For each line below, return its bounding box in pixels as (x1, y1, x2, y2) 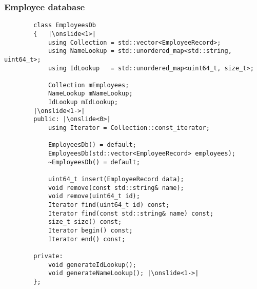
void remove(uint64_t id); (48, 192, 140, 200)
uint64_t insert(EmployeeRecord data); (48, 176, 184, 183)
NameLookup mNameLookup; (48, 90, 133, 98)
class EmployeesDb (33, 22, 96, 29)
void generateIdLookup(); (48, 261, 136, 268)
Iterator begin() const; (48, 226, 133, 234)
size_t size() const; (48, 218, 122, 226)
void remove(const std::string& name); (48, 184, 184, 191)
